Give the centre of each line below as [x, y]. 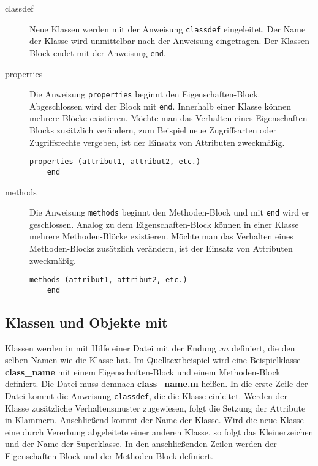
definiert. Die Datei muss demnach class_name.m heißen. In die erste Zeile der [157, 384]
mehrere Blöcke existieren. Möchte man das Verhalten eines [141, 118]
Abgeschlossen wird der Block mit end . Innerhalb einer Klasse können [161, 106]
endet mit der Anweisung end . [110, 52]
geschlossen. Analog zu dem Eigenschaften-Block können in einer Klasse [164, 224]
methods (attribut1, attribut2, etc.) [108, 280]
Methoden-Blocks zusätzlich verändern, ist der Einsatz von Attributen [161, 248]
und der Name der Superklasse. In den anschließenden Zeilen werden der [141, 444]
